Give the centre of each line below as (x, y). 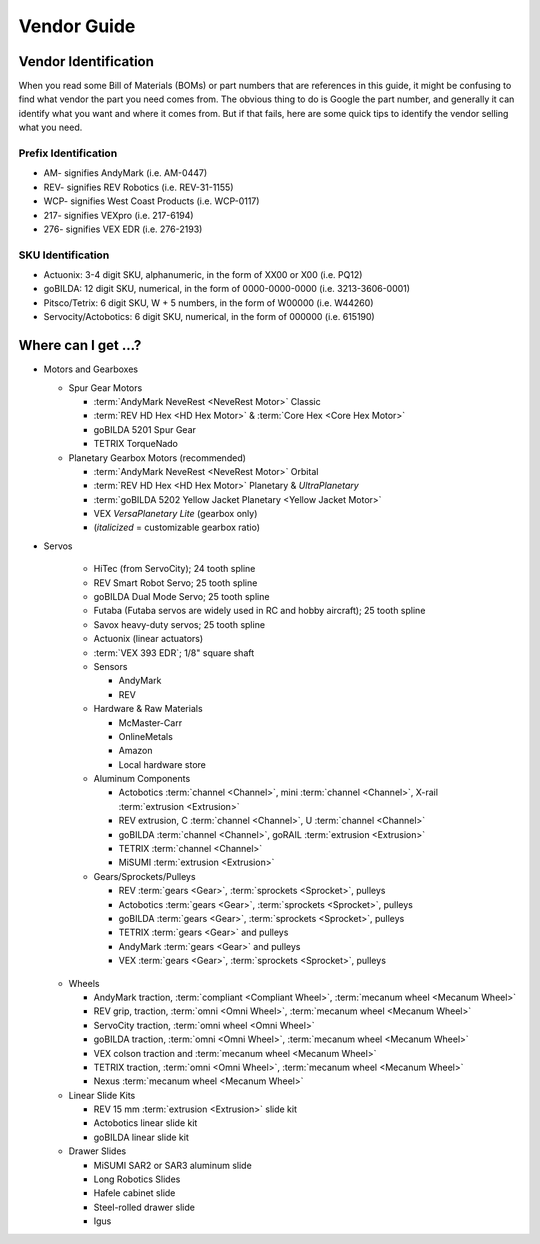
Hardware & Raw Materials (148, 709)
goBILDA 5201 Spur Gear (145, 429)
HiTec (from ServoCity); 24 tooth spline (174, 569)
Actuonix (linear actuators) (148, 639)
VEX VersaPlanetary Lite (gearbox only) (175, 514)
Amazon (135, 751)
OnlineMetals (146, 736)
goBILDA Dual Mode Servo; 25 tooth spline (181, 597)
